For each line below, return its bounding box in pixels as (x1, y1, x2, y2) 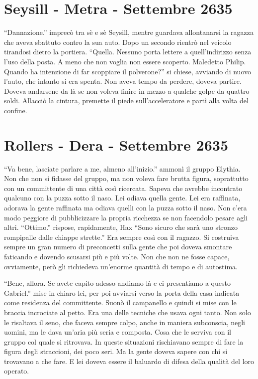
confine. (4, 105, 27, 115)
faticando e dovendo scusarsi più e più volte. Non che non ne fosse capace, (4, 251, 230, 261)
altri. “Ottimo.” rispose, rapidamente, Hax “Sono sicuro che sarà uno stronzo (4, 222, 238, 232)
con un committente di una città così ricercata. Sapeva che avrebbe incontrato (4, 183, 243, 193)
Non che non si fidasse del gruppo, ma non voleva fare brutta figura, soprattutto (4, 173, 249, 184)
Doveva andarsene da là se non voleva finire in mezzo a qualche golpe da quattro (4, 85, 250, 96)
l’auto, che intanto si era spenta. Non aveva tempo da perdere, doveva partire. (4, 76, 242, 86)
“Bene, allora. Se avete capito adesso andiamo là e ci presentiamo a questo (4, 278, 231, 288)
